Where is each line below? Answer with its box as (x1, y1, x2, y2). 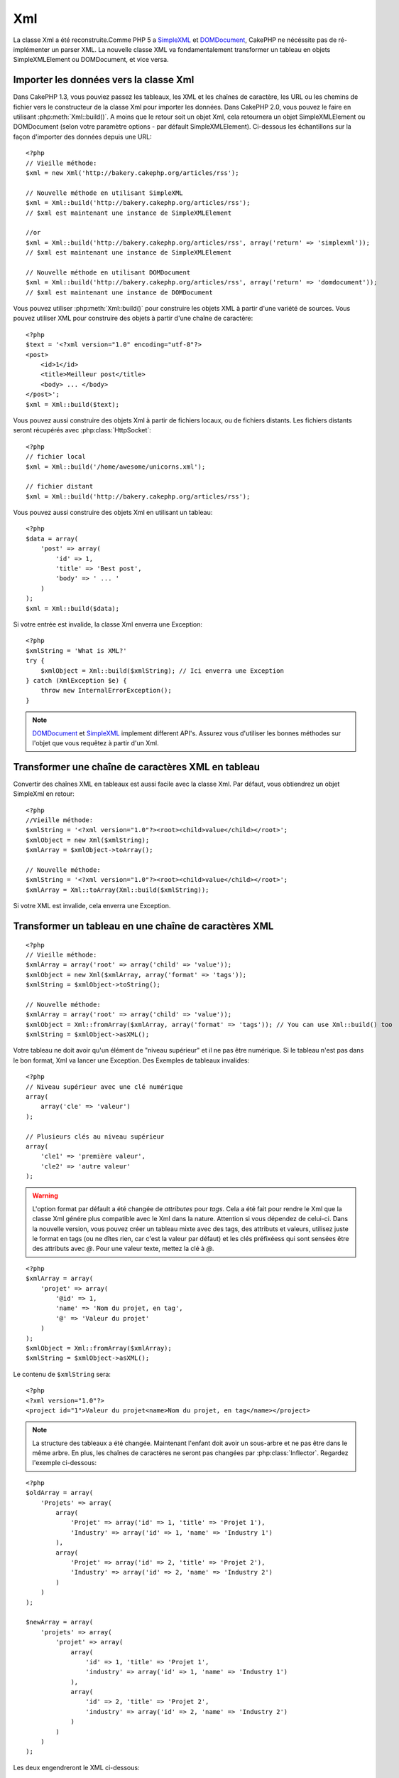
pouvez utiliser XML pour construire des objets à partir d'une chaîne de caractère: (13, 314, 253, 323)
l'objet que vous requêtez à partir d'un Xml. (32, 738, 159, 747)
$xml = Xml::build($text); (26, 400, 120, 408)
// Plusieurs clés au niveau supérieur (26, 1132, 165, 1141)
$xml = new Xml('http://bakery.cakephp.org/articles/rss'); (26, 169, 239, 177)
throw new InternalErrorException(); (40, 686, 172, 695)
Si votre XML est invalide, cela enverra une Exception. (13, 902, 171, 910)
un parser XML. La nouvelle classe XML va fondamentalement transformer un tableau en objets (51, 45, 331, 53)
